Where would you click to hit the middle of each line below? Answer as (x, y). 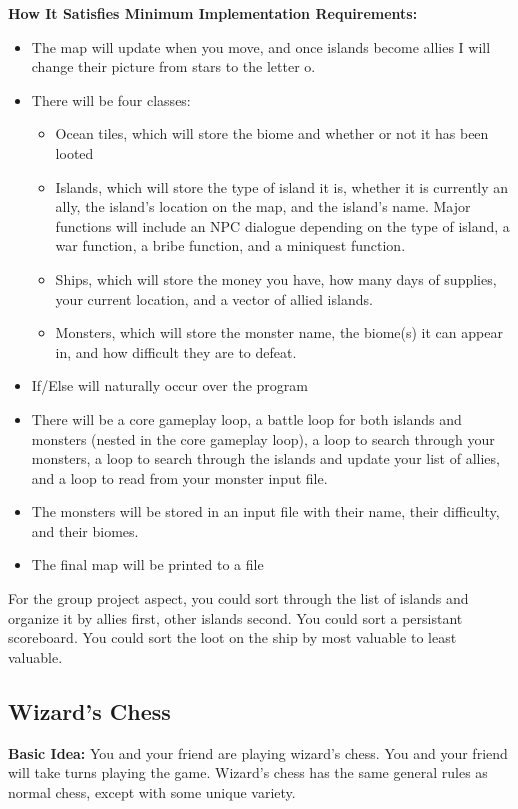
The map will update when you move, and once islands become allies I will (261, 46)
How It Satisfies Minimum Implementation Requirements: (213, 13)
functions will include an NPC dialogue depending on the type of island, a (282, 225)
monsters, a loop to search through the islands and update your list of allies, (265, 458)
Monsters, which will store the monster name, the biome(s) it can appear (279, 332)
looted (74, 152)
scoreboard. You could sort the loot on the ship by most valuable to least (232, 637)
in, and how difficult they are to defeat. (176, 351)
